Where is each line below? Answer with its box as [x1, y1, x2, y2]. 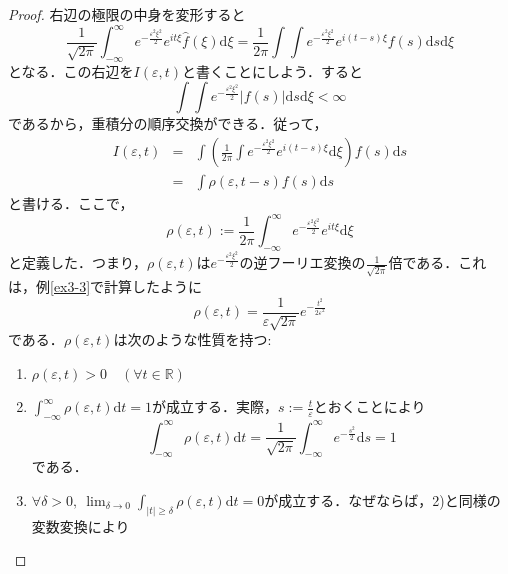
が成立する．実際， [152, 396, 279, 417]
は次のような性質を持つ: [113, 329, 272, 350]
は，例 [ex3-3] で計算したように [8, 276, 203, 297]
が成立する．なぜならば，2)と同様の [264, 490, 501, 510]
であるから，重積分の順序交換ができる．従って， [8, 113, 328, 134]
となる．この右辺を [8, 60, 134, 81]
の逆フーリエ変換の [239, 252, 366, 273]
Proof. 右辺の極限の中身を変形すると [8, 4, 246, 24]
